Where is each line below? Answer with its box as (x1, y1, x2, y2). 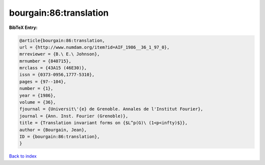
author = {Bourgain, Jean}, (19, 127, 87, 133)
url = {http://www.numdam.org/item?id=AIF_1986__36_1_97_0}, (19, 44, 170, 50)
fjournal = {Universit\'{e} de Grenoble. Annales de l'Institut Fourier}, (19, 106, 204, 112)
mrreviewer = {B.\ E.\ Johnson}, (19, 52, 100, 57)
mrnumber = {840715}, (19, 58, 72, 64)
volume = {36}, (19, 100, 56, 105)
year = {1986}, (19, 92, 56, 98)
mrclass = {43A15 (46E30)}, (19, 65, 87, 71)
